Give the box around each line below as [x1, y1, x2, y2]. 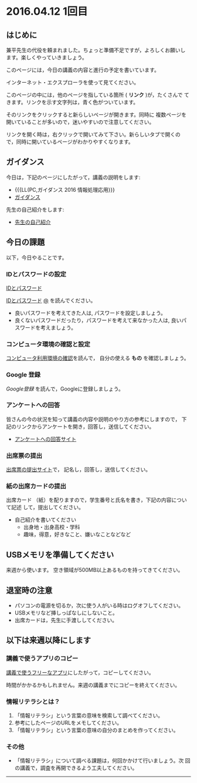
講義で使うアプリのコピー [6, 655, 79, 663]
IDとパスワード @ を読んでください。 [6, 297, 96, 304]
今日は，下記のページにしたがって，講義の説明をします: [6, 174, 141, 181]
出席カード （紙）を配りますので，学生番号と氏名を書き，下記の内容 [6, 496, 172, 504]
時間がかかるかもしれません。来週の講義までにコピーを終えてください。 [6, 681, 181, 689]
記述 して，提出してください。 [11, 504, 84, 511]
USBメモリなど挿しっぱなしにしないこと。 [14, 609, 118, 616]
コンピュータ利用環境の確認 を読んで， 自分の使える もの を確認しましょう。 [6, 355, 189, 362]
